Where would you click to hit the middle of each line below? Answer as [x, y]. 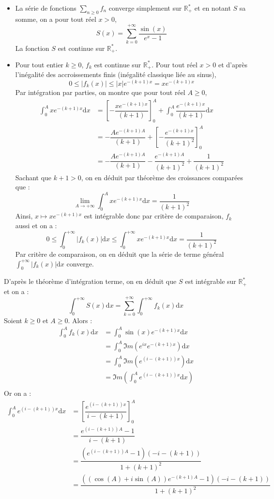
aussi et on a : [36, 225]
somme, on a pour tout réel [56, 19]
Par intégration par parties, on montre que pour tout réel [100, 92]
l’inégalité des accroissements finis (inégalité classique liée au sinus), [116, 74]
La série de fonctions [46, 8]
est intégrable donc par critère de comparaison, [154, 216]
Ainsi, [24, 216]
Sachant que [33, 177]
